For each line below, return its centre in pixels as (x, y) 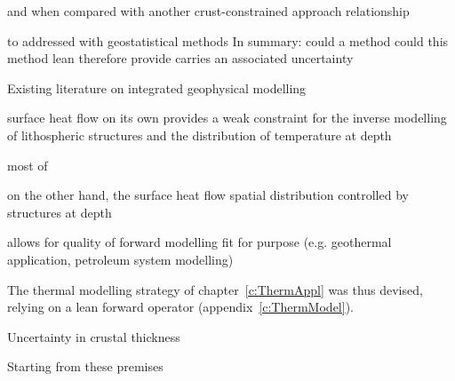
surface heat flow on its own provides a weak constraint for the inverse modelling (227, 118)
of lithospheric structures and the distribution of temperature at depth (200, 135)
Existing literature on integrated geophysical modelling (157, 87)
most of (28, 165)
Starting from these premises (85, 366)
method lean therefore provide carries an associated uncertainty (180, 58)
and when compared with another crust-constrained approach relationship (208, 11)
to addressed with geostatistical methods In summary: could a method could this (228, 40)
